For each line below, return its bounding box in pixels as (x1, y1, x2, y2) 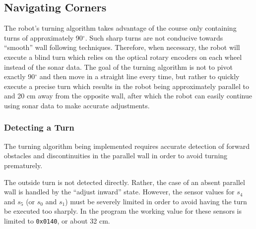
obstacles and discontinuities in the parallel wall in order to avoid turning (4, 150, 228, 161)
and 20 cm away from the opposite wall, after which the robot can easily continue (4, 91, 252, 101)
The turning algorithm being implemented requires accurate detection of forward (4, 140, 250, 151)
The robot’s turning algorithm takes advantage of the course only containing (4, 23, 237, 33)
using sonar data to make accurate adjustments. (4, 100, 150, 110)
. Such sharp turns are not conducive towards (85, 32, 223, 43)
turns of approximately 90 (4, 32, 83, 43)
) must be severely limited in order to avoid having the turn (65, 196, 247, 206)
